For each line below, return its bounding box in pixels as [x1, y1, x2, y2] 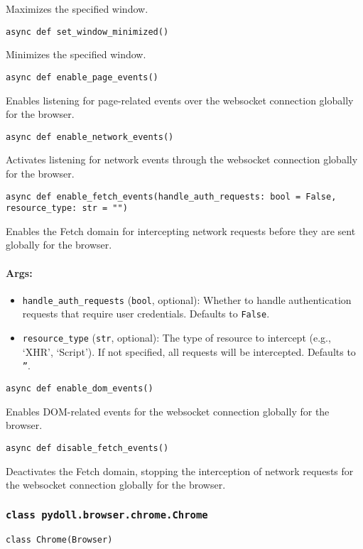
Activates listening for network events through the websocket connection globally [6, 152, 358, 167]
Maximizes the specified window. [6, 1, 148, 16]
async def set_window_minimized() [6, 26, 169, 37]
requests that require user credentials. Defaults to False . [22, 306, 270, 321]
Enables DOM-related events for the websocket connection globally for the [6, 403, 330, 418]
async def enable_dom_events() [6, 384, 153, 394]
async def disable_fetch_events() [6, 442, 169, 453]
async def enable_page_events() [6, 72, 158, 82]
